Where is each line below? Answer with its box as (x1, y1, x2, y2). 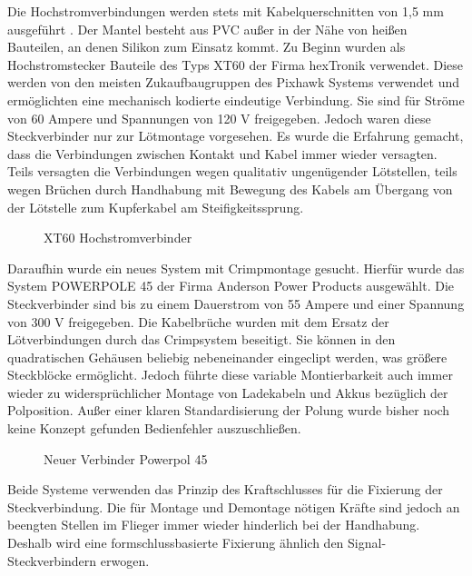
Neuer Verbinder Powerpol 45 (44, 449, 208, 468)
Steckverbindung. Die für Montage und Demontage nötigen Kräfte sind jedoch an (7, 497, 460, 516)
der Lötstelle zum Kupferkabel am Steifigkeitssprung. (7, 197, 304, 216)
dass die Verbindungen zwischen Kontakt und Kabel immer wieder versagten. (7, 144, 438, 163)
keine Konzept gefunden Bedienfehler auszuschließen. (7, 419, 301, 438)
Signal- (348, 533, 387, 552)
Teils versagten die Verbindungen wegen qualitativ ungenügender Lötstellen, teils (7, 162, 457, 181)
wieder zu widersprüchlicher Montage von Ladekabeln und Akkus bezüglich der (7, 382, 448, 402)
